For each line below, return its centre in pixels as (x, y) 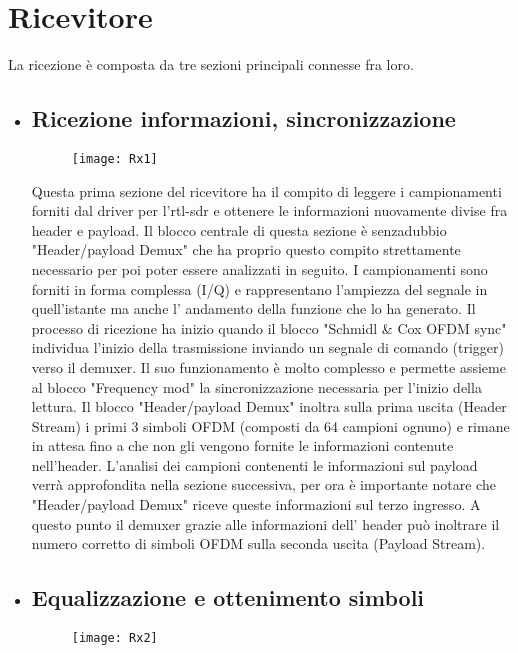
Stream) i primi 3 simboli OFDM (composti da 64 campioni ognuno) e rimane (270, 425)
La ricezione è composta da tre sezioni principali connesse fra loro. (211, 64)
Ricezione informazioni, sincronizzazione (243, 118)
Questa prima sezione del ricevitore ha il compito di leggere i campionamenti (266, 190)
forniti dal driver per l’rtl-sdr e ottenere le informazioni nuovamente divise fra (269, 210)
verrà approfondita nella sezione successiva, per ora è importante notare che (263, 484)
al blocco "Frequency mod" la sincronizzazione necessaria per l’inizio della (256, 386)
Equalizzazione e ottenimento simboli (228, 597)
